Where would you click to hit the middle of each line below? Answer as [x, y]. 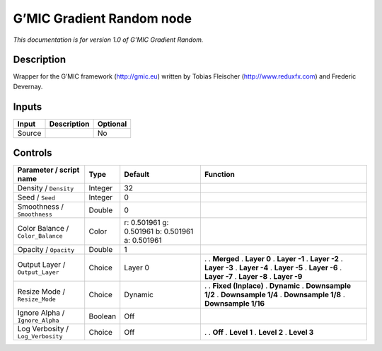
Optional [112, 124]
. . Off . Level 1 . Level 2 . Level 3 [259, 332]
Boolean [103, 316]
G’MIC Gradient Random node [103, 18]
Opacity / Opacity [46, 250]
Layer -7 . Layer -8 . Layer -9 [253, 277]
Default [137, 175]
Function [219, 175]
